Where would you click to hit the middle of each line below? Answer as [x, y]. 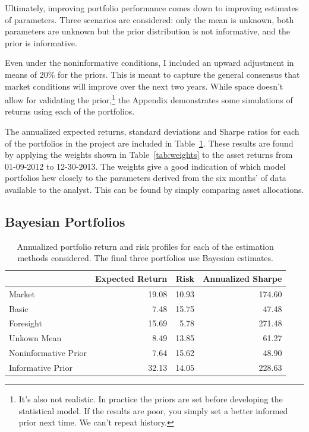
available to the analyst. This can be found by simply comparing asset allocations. [154, 189]
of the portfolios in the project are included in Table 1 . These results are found [149, 143]
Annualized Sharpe [242, 278]
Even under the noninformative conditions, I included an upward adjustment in [149, 63]
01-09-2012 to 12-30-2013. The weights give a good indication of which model [145, 166]
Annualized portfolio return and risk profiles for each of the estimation [145, 246]
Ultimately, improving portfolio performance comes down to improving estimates [152, 8]
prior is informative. [41, 42]
